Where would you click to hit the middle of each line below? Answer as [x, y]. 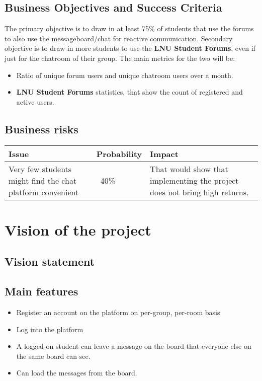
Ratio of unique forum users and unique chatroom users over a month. [125, 75]
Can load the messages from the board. [77, 373]
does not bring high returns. [199, 192]
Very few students [40, 169]
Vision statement [50, 261]
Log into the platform [50, 329]
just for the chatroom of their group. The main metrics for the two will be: [120, 58]
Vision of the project [78, 229]
